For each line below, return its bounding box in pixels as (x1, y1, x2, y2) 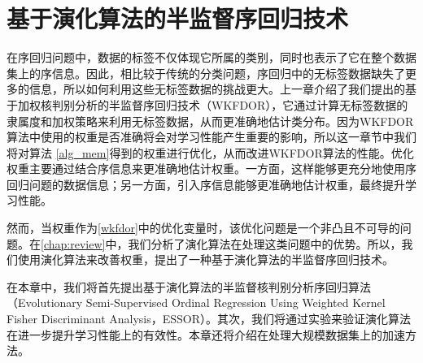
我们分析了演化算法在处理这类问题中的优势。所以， (128, 235, 402, 252)
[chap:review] (41, 235, 106, 252)
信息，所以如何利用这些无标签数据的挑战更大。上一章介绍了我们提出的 (28, 80, 405, 97)
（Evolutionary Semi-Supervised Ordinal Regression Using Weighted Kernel (7, 294, 386, 311)
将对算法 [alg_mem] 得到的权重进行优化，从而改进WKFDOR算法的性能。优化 (7, 144, 414, 161)
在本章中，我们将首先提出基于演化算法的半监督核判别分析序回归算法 (7, 278, 371, 295)
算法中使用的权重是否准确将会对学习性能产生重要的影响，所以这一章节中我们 (7, 128, 416, 145)
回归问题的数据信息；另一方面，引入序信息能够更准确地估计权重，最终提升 (7, 175, 405, 192)
